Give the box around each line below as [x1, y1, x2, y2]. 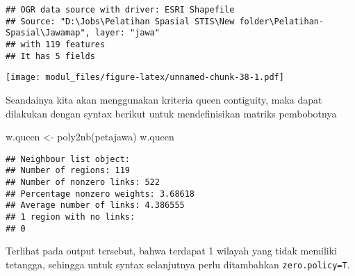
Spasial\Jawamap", [6, 28, 90, 38]
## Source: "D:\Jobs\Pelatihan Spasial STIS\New [6, 16, 235, 26]
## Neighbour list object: [6, 154, 130, 164]
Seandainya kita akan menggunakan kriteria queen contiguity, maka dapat [6, 92, 322, 106]
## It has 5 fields [6, 51, 95, 61]
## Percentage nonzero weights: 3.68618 [6, 188, 195, 199]
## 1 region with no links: [6, 212, 135, 222]
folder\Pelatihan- [239, 16, 324, 26]
